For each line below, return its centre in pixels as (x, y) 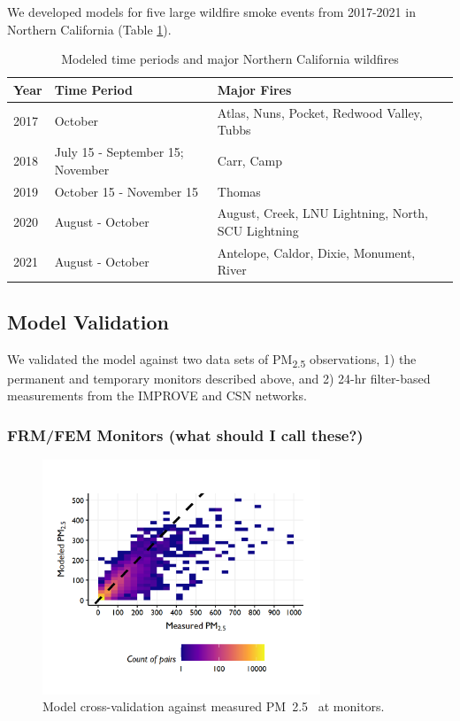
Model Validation (88, 321)
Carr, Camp (249, 160)
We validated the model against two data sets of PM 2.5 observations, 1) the (212, 360)
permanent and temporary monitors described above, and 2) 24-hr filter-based (219, 378)
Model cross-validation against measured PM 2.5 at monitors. (214, 706)
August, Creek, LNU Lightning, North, (322, 213)
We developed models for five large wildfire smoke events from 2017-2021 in (211, 12)
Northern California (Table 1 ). (89, 29)
